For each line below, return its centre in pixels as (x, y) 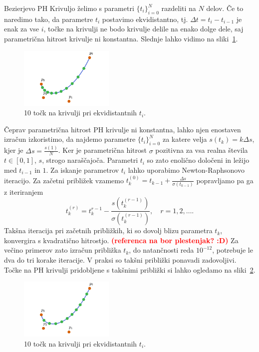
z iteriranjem (24, 191)
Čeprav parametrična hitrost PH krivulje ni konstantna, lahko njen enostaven (123, 129)
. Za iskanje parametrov (83, 170)
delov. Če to (225, 8)
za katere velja (185, 139)
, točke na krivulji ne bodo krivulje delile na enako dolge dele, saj (143, 29)
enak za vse (22, 29)
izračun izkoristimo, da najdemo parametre (70, 139)
